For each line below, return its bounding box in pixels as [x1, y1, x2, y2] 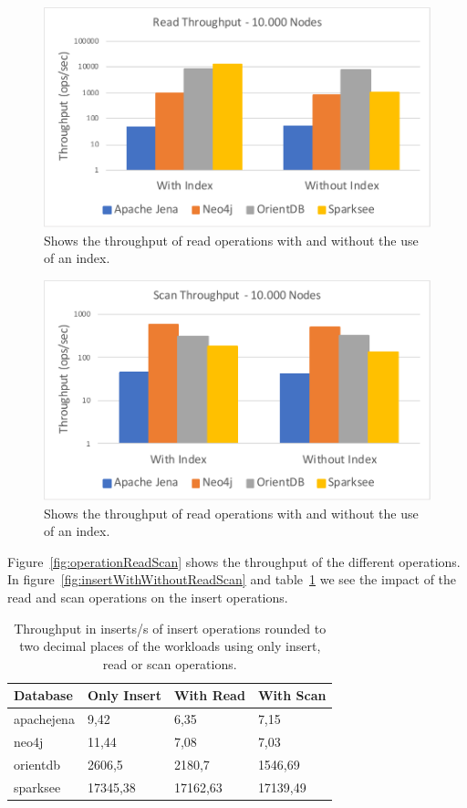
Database [14, 686, 73, 705]
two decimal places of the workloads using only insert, [19, 636, 321, 656]
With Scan [257, 686, 327, 705]
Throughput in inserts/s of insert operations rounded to [14, 618, 327, 637]
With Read [173, 686, 245, 705]
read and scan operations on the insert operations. [7, 588, 288, 606]
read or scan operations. [102, 654, 237, 673]
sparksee [14, 777, 61, 796]
